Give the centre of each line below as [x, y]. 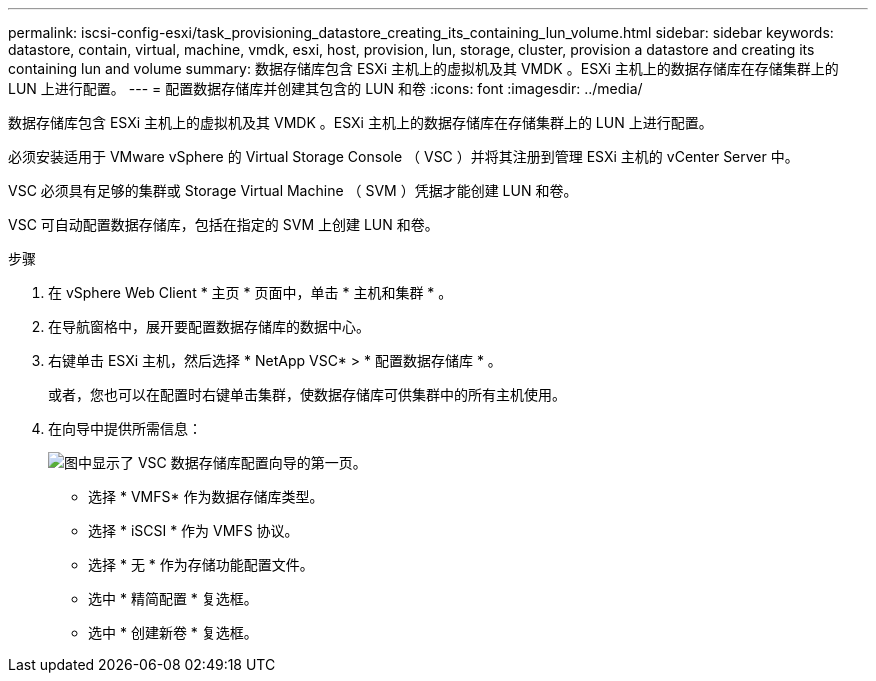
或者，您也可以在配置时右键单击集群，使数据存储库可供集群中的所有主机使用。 [307, 394]
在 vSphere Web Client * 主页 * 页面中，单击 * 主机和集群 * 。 [250, 292]
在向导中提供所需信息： [125, 428]
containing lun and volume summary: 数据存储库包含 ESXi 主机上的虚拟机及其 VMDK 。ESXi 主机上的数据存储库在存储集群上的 [423, 68]
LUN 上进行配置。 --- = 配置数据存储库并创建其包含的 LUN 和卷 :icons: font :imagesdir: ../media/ [325, 88]
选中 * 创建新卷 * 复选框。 [173, 632]
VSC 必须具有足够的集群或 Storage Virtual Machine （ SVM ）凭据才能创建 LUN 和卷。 [293, 190]
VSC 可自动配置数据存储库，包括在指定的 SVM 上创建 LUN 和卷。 [223, 224]
